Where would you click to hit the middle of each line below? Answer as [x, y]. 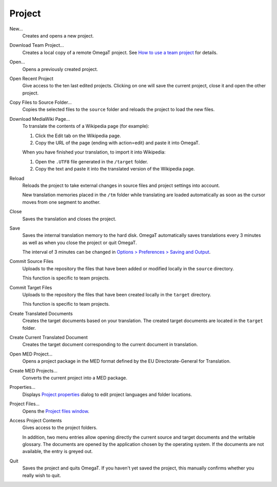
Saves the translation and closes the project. [69, 219]
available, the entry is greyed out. [58, 452]
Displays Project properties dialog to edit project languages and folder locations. [107, 394]
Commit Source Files [32, 261]
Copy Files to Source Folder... [41, 102]
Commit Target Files [31, 287]
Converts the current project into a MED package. [75, 378]
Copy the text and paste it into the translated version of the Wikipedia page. [115, 169]
